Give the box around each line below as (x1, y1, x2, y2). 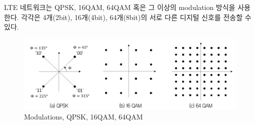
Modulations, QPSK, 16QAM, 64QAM (24, 111, 143, 121)
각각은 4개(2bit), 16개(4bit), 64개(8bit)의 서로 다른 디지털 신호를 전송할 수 (21, 11, 251, 22)
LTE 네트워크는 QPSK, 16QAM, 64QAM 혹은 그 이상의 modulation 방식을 (4, 2, 235, 12)
